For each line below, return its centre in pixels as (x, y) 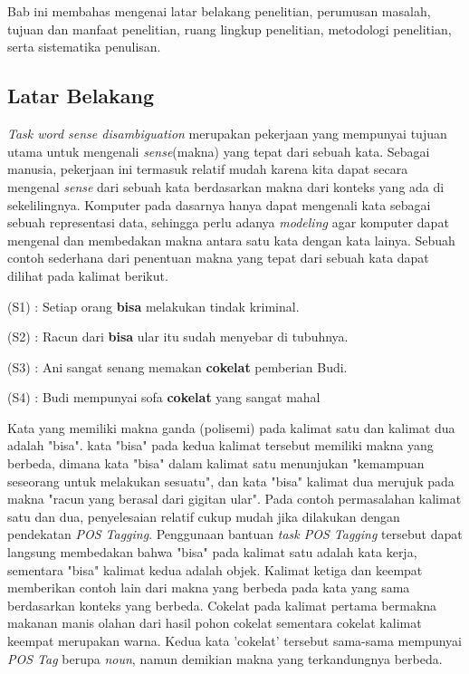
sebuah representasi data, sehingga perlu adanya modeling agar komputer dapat (228, 222)
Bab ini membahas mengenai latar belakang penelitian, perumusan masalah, (219, 11)
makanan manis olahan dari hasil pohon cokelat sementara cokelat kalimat (215, 623)
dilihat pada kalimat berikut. (88, 275)
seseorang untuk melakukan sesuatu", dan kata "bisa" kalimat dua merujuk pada (231, 481)
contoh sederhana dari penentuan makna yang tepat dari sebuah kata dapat (218, 258)
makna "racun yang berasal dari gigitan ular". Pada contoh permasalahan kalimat (234, 499)
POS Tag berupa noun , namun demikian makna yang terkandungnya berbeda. (225, 658)
